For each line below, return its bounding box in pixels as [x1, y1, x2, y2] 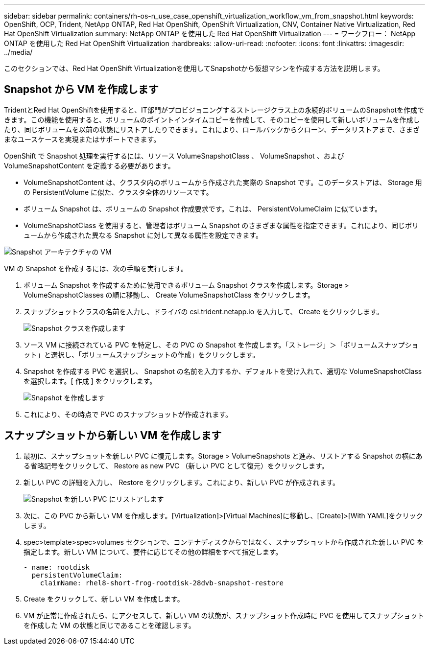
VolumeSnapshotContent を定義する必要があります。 [4, 161, 175, 170]
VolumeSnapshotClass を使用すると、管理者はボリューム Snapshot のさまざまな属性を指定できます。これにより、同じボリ [24, 221, 419, 230]
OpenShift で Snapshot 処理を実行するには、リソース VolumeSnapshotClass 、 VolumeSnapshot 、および [4, 151, 344, 160]
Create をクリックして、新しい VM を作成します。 [24, 594, 184, 603]
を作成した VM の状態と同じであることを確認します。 [24, 621, 195, 629]
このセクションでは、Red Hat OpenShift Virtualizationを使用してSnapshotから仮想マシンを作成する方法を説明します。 [4, 64, 384, 72]
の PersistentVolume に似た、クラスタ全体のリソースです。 [24, 187, 213, 196]
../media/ [4, 48, 33, 56]
